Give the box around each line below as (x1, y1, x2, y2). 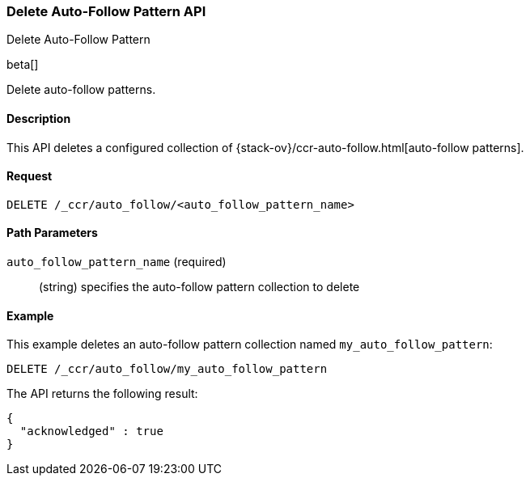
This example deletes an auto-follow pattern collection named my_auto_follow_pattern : (6, 337, 493, 352)
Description (6, 111, 71, 125)
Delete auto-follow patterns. (6, 82, 156, 97)
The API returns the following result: (6, 387, 198, 401)
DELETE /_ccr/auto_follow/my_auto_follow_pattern (6, 362, 328, 376)
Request (6, 169, 53, 184)
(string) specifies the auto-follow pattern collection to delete (39, 280, 360, 294)
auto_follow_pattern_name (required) (6, 255, 227, 269)
